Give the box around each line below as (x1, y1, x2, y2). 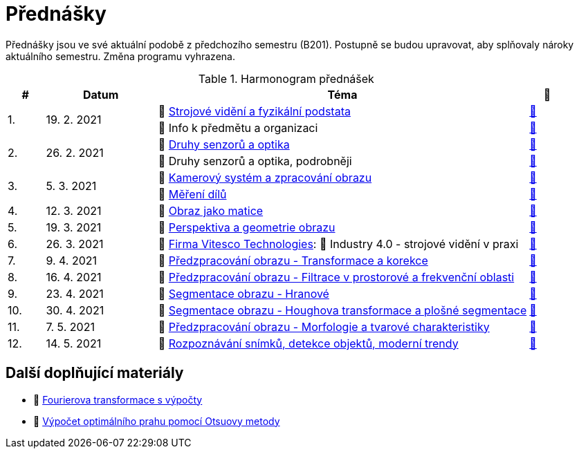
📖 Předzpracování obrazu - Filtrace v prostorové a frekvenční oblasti (158, 269, 515, 284)
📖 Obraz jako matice (158, 203, 264, 218)
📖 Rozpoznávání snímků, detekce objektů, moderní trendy (158, 336, 459, 350)
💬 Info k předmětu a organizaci (158, 120, 318, 135)
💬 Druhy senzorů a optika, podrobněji (158, 153, 352, 168)
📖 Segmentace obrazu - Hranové (158, 286, 329, 301)
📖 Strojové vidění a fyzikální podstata (158, 104, 351, 118)
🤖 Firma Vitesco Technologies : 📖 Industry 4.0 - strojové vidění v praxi (158, 236, 519, 251)
